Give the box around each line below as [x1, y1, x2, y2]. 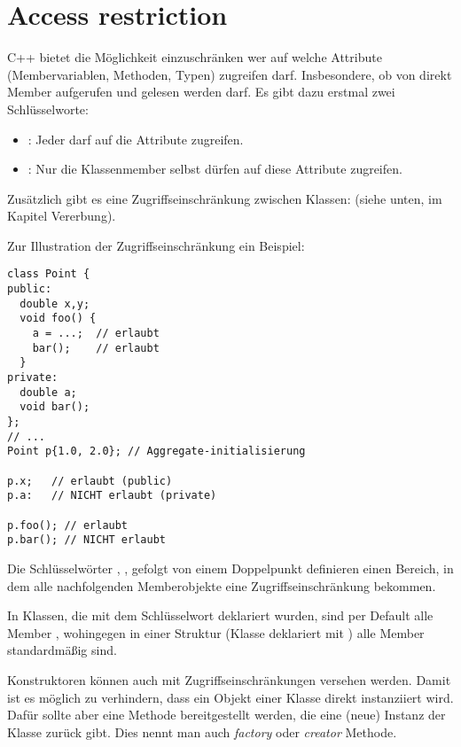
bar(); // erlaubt [32, 341, 160, 354]
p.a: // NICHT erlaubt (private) [7, 489, 217, 502]
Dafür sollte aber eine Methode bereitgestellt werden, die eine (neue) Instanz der [7, 705, 446, 724]
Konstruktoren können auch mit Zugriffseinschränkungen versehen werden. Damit [7, 670, 451, 689]
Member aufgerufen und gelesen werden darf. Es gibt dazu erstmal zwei [7, 82, 395, 101]
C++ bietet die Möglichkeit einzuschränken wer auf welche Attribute [7, 48, 382, 66]
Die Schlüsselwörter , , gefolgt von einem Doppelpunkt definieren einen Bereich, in [7, 558, 454, 577]
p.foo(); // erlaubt [7, 518, 129, 532]
